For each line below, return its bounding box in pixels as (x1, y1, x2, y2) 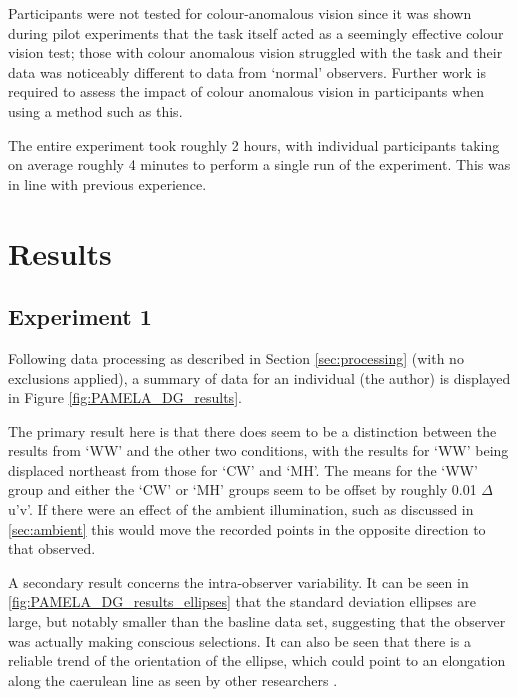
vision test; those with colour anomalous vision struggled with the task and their (8, 42, 503, 63)
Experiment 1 (8, 301, 152, 332)
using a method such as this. (8, 100, 183, 121)
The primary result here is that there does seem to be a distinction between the (8, 420, 497, 441)
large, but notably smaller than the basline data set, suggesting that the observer (8, 611, 506, 632)
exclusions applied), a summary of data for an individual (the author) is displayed (8, 367, 511, 388)
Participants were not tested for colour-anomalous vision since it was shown (8, 3, 472, 23)
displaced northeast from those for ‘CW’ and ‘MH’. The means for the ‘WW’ (8, 459, 478, 480)
